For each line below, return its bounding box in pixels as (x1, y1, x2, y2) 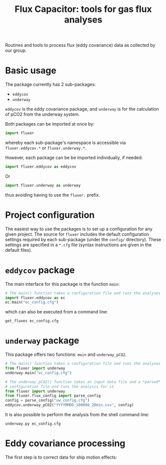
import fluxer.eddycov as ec (5, 295, 65, 300)
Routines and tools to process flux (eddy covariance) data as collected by (5, 42, 156, 48)
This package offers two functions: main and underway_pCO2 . (5, 351, 127, 357)
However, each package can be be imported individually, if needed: (5, 155, 143, 160)
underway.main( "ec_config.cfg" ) (5, 370, 72, 375)
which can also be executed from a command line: (5, 309, 108, 315)
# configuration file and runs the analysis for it (5, 384, 114, 389)
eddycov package (5, 264, 75, 276)
